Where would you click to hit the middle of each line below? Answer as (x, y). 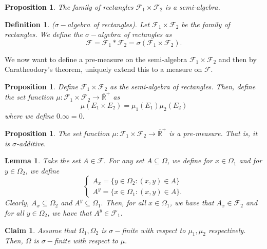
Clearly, (17, 203)
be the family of (206, 24)
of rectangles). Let (121, 24)
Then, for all (126, 203)
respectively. (227, 230)
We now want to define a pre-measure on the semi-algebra (96, 59)
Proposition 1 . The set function (57, 133)
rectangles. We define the (44, 34)
